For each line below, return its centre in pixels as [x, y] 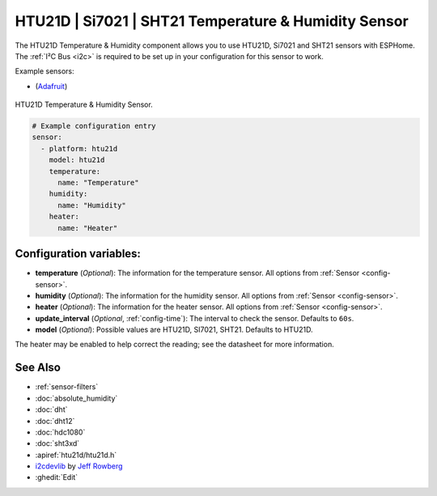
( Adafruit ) [51, 86]
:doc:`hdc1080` [60, 432]
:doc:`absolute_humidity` [76, 398]
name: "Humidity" [92, 205]
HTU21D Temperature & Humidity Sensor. [84, 104]
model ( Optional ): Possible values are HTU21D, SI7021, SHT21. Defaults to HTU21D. [174, 330]
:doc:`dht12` [55, 421]
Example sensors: [45, 71]
